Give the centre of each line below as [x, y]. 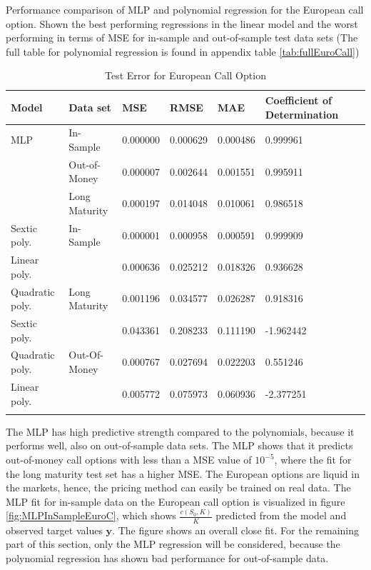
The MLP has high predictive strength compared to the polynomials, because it [180, 431]
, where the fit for [313, 460]
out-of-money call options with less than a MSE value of [129, 460]
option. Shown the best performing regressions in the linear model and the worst [182, 23]
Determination [302, 114]
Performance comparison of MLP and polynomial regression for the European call [185, 9]
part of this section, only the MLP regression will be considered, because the [173, 544]
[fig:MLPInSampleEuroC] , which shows [91, 515]
